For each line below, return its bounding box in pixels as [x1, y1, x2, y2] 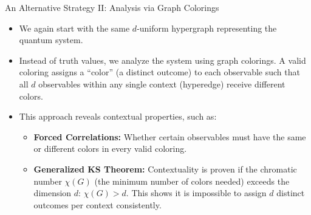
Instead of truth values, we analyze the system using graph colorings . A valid [19, 53, 306, 66]
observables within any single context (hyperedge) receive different [38, 77, 285, 90]
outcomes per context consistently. [33, 198, 162, 211]
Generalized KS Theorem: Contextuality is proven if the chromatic [33, 162, 297, 175]
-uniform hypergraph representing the [137, 21, 277, 34]
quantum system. [19, 33, 83, 46]
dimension [33, 186, 72, 199]
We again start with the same [19, 21, 130, 34]
